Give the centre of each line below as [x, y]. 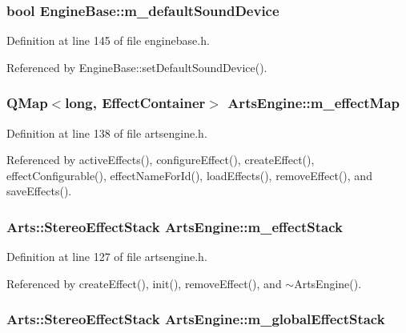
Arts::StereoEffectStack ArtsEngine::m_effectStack [175, 226]
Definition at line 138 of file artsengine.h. [107, 132]
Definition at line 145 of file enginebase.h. [108, 40]
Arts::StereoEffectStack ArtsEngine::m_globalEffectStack [196, 319]
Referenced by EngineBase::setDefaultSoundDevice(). [137, 67]
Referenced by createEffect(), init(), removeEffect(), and [144, 283]
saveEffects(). [39, 191]
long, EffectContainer [135, 103]
